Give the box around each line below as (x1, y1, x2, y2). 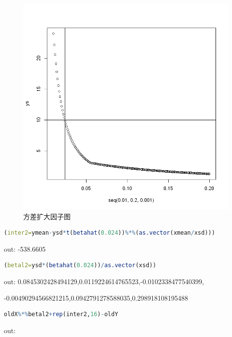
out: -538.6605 (4, 243, 46, 254)
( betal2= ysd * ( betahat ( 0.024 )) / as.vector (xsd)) (4, 262, 157, 269)
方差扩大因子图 (23, 211, 71, 221)
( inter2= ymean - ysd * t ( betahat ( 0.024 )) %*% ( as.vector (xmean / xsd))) (4, 229, 215, 237)
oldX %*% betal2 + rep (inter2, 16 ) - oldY (4, 311, 118, 318)
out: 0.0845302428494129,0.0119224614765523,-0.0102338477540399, (4, 276, 204, 286)
